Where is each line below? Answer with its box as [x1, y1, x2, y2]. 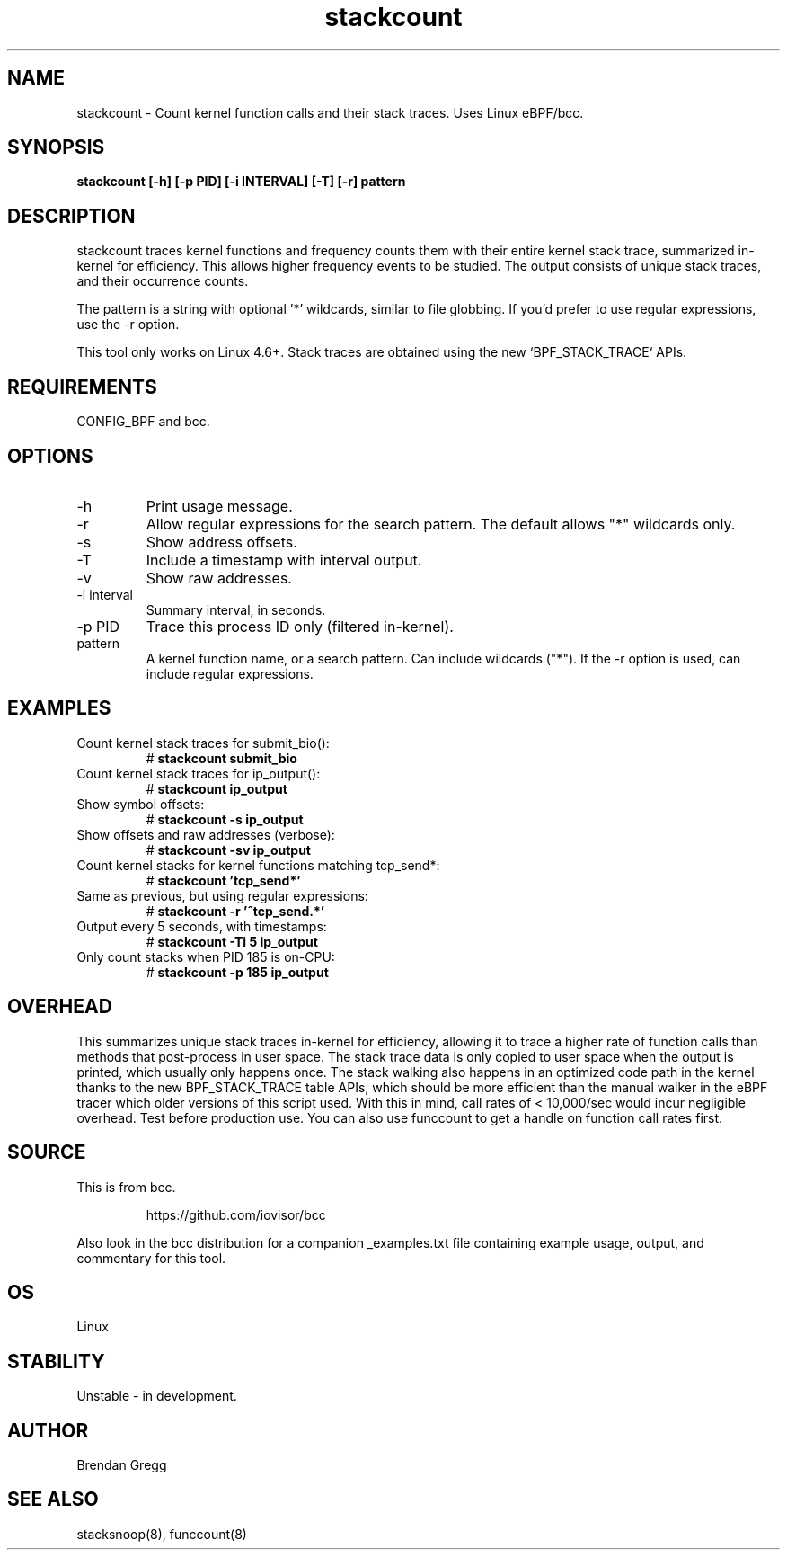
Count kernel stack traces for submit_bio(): [76, 734, 330, 751]
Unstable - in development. [76, 1388, 237, 1404]
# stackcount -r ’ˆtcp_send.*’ [146, 903, 325, 919]
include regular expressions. [146, 665, 314, 681]
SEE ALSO [7, 1488, 99, 1511]
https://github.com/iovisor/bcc [146, 1206, 326, 1223]
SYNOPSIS [7, 136, 105, 159]
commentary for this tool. [76, 1250, 226, 1266]
